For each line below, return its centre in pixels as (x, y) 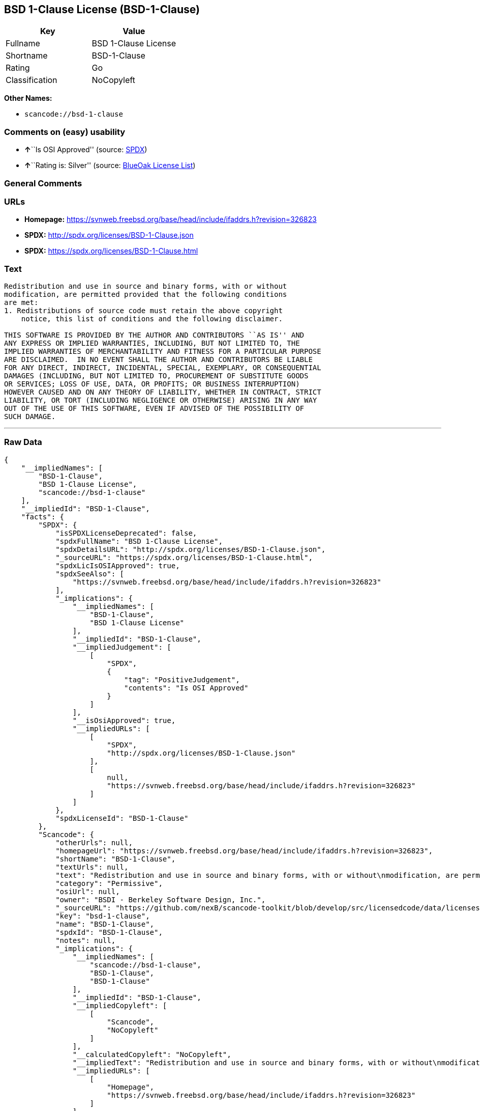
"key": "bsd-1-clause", (103, 916)
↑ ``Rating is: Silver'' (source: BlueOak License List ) (110, 165)
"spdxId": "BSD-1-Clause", (109, 932)
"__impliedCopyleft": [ (120, 1005)
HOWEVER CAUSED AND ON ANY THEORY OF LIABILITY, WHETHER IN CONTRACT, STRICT (163, 392)
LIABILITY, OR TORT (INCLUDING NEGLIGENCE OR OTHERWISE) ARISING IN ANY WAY (161, 400)
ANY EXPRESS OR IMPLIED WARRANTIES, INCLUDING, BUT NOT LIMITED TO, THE (152, 343)
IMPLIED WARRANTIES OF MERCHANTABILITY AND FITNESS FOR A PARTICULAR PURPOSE (163, 352)
